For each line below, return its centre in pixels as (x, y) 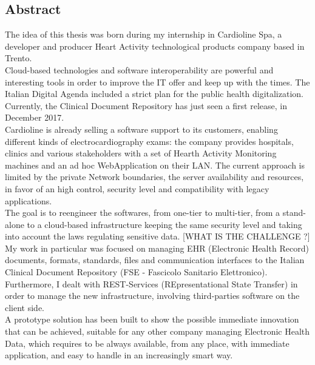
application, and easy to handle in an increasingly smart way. (119, 355)
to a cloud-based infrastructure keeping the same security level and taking (164, 224)
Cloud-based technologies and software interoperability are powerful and (139, 69)
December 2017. (35, 117)
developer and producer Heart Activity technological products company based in (155, 46)
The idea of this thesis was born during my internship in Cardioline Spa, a (144, 34)
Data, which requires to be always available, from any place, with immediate (147, 343)
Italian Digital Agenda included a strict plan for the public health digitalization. (154, 94)
